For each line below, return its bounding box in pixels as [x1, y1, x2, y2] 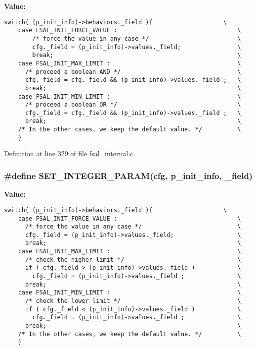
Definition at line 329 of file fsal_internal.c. [4, 148, 135, 159]
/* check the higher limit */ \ [25, 256, 241, 263]
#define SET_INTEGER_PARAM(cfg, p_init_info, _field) [4, 169, 253, 181]
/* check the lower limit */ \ [25, 297, 241, 305]
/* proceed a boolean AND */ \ [25, 68, 241, 75]
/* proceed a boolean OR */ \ [25, 101, 241, 109]
